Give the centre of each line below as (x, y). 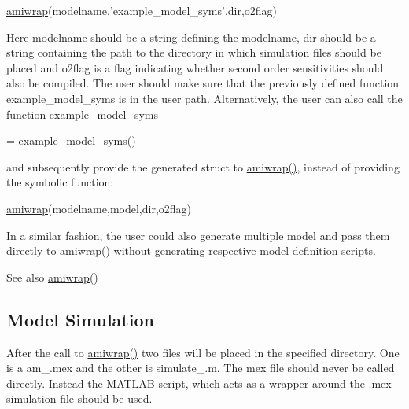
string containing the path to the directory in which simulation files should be (194, 52)
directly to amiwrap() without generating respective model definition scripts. (191, 251)
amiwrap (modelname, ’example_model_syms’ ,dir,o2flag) (142, 10)
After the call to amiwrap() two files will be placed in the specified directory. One (203, 352)
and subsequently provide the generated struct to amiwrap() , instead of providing (203, 166)
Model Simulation (80, 319)
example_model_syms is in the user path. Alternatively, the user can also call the (204, 98)
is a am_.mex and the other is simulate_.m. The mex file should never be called (201, 368)
